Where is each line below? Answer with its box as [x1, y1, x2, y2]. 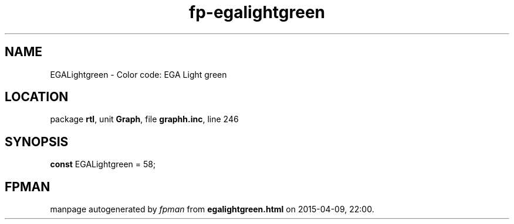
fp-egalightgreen [189, 2, 325, 22]
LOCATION [5, 89, 69, 105]
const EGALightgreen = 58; [50, 159, 156, 170]
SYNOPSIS [5, 134, 69, 149]
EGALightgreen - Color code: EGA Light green [50, 69, 227, 80]
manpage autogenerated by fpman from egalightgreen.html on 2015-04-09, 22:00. [50, 204, 374, 215]
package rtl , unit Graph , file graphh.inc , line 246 [50, 114, 239, 125]
